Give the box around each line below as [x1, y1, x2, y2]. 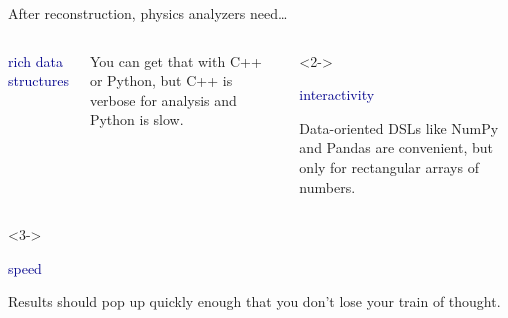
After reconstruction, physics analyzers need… [8, 3, 288, 23]
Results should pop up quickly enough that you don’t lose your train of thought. [8, 291, 501, 312]
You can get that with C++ [89, 50, 262, 71]
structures [8, 70, 69, 91]
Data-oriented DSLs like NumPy [299, 117, 499, 138]
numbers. [299, 176, 356, 197]
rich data [8, 50, 63, 71]
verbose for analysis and [89, 89, 237, 110]
